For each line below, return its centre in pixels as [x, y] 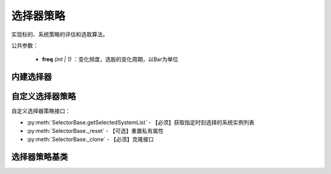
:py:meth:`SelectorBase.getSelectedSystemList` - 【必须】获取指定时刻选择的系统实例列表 [141, 122]
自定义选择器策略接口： [41, 111]
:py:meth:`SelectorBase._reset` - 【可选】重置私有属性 [95, 131]
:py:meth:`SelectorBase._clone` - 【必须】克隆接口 [90, 139]
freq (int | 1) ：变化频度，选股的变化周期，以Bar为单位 [110, 59]
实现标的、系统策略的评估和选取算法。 [60, 34]
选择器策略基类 [40, 157]
